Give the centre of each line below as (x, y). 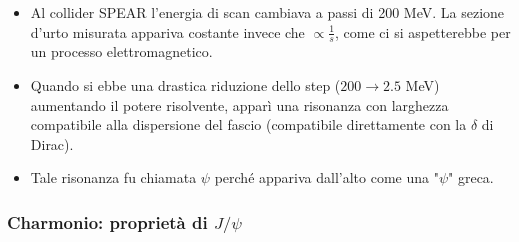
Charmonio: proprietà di (107, 221)
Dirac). (52, 143)
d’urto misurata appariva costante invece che (167, 31)
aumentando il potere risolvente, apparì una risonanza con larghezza (239, 104)
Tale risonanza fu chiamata (113, 177)
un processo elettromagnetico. (121, 51)
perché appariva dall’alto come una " (326, 177)
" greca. (471, 177)
